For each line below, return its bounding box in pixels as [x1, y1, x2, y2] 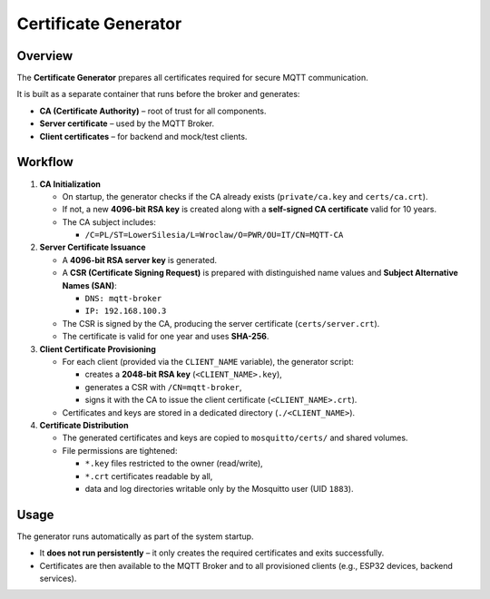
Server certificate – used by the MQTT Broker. [39, 118, 215, 129]
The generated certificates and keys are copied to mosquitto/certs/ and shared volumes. [62, 432, 408, 444]
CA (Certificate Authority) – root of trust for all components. [39, 105, 267, 116]
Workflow [16, 154, 74, 170]
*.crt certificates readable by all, [84, 470, 213, 481]
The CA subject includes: [62, 216, 156, 227]
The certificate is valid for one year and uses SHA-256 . [62, 331, 269, 342]
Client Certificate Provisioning [39, 343, 156, 354]
